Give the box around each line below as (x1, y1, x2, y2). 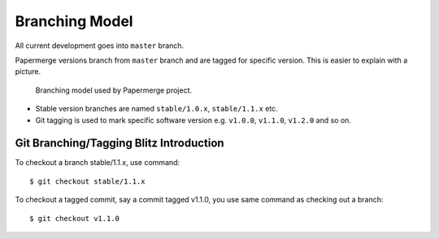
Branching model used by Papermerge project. (35, 85, 193, 95)
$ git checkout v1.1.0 (29, 214, 120, 223)
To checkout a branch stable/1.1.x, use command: (15, 158, 180, 167)
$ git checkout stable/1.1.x (29, 176, 146, 186)
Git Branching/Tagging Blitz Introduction (15, 137, 224, 150)
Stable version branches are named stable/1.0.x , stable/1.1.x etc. (35, 104, 278, 114)
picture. (15, 67, 41, 76)
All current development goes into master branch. (15, 41, 185, 50)
